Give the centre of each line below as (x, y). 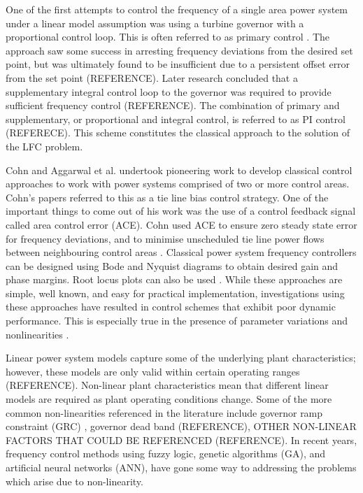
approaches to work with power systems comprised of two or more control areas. (178, 184)
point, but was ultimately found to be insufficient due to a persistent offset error (178, 64)
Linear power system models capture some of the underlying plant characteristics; (181, 358)
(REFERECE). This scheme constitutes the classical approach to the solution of (178, 133)
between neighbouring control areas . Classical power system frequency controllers (181, 252)
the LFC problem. (44, 146)
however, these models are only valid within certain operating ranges (153, 371)
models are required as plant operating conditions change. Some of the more (169, 399)
